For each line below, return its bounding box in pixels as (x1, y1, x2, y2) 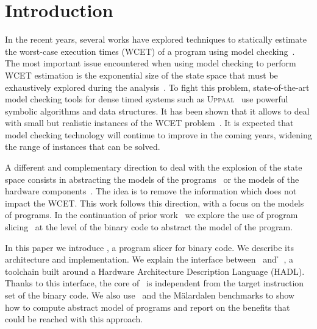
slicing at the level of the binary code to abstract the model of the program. (5, 221, 293, 233)
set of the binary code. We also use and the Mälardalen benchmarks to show (5, 289, 294, 301)
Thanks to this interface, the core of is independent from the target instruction (5, 277, 304, 289)
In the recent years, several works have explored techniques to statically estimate (5, 33, 307, 46)
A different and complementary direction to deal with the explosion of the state (5, 161, 302, 174)
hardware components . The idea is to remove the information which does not (5, 185, 297, 197)
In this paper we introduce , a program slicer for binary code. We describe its (5, 241, 294, 253)
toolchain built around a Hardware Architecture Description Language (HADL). (5, 264, 305, 277)
